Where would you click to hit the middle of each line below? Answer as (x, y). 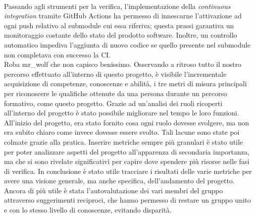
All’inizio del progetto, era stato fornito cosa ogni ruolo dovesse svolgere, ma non (127, 122)
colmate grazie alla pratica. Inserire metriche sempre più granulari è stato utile (124, 141)
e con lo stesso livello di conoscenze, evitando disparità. (88, 210)
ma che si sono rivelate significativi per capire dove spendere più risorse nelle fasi (127, 161)
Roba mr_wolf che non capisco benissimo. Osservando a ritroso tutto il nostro (123, 64)
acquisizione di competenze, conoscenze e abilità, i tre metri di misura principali (126, 83)
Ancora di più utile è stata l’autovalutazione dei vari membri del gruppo (114, 190)
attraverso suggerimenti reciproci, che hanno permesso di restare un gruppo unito (128, 200)
